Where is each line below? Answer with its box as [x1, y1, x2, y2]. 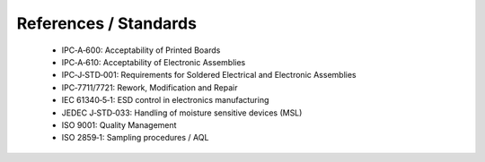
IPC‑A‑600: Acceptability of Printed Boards [61, 45, 221, 55]
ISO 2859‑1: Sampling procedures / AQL [61, 132, 209, 143]
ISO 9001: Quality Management [61, 119, 177, 130]
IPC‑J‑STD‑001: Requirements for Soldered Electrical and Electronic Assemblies [61, 70, 357, 81]
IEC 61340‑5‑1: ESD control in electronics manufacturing [61, 95, 269, 106]
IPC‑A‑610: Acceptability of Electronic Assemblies [61, 56, 246, 67]
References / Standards [16, 13, 198, 33]
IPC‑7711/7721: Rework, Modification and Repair [61, 81, 238, 93]
